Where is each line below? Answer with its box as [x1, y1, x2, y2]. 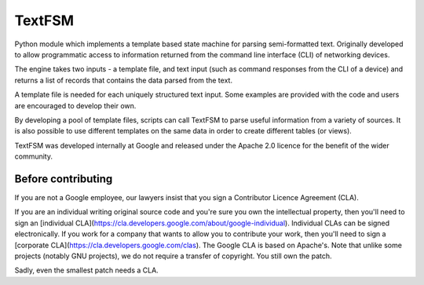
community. [14, 152, 53, 161]
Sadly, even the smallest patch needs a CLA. [14, 265, 159, 275]
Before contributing [14, 172, 113, 185]
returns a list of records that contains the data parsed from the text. [14, 75, 233, 85]
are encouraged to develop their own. [14, 100, 137, 110]
